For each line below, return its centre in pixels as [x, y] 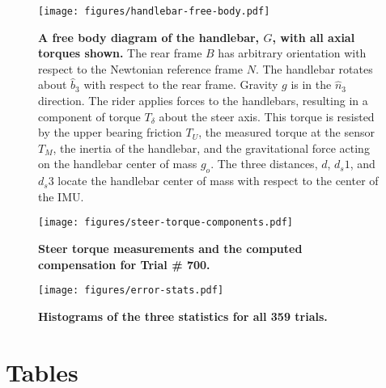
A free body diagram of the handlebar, [149, 37]
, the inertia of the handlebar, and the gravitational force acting [211, 148]
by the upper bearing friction [110, 132]
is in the [311, 84]
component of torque [89, 116]
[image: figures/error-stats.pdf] [131, 291]
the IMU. [61, 196]
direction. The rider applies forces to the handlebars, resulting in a [203, 101]
